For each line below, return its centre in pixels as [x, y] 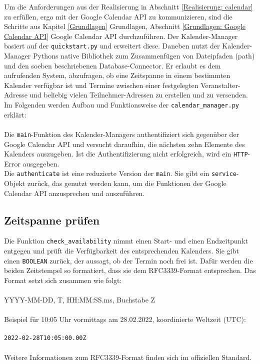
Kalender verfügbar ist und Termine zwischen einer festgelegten [101, 85]
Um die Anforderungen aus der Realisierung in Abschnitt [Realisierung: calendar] [128, 6]
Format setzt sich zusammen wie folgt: [63, 280]
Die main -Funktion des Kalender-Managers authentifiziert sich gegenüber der [122, 134]
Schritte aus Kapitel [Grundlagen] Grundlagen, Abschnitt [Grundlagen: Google [125, 26]
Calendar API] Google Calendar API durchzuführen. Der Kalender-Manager [121, 36]
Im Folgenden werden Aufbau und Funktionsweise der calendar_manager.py [121, 104]
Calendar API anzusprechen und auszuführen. [74, 193]
